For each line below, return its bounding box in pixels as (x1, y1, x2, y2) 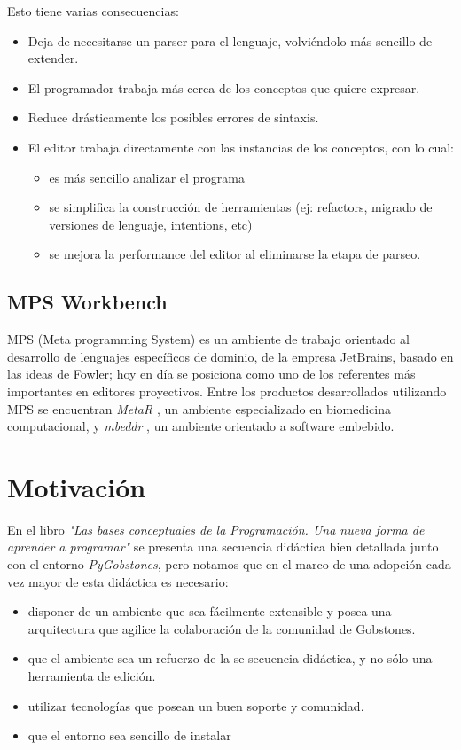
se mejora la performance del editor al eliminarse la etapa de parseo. (49, 245, 421, 263)
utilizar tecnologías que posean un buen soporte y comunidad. (27, 696, 364, 715)
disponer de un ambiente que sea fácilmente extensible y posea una (27, 602, 392, 621)
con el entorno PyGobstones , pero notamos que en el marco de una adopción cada (7, 555, 451, 574)
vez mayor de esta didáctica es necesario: (7, 572, 229, 590)
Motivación (7, 468, 146, 504)
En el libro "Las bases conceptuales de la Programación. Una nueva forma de (7, 520, 425, 538)
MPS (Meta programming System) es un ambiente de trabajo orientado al (7, 330, 410, 348)
